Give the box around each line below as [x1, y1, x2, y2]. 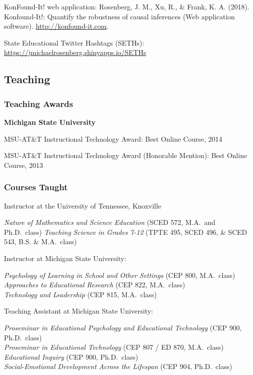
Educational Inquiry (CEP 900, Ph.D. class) [4, 351, 138, 362]
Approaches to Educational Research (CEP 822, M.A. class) [4, 279, 185, 290]
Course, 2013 [4, 160, 43, 170]
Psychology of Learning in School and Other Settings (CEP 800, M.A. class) [4, 269, 235, 280]
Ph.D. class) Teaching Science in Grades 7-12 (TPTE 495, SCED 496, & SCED [4, 226, 247, 237]
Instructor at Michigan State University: [4, 253, 126, 263]
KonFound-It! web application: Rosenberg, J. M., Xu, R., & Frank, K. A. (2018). [4, 1, 250, 11]
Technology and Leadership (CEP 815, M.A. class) [4, 289, 157, 299]
